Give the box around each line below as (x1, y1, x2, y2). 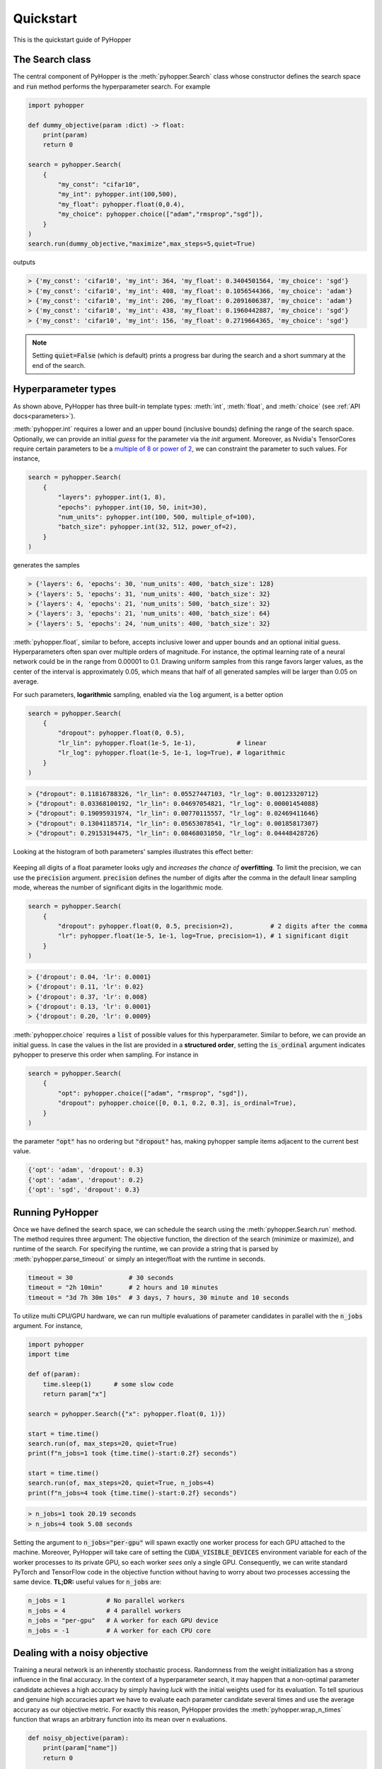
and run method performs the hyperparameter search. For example (13, 82, 211, 91)
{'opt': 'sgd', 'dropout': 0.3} (28, 1186, 141, 1194)
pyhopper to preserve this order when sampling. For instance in (13, 1051, 199, 1059)
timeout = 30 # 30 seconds (28, 1274, 174, 1281)
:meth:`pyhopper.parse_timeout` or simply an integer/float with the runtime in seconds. (13, 1255, 265, 1263)
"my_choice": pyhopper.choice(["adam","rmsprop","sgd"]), (57, 210, 263, 219)
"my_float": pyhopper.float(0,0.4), (57, 200, 185, 208)
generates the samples (13, 561, 81, 570)
